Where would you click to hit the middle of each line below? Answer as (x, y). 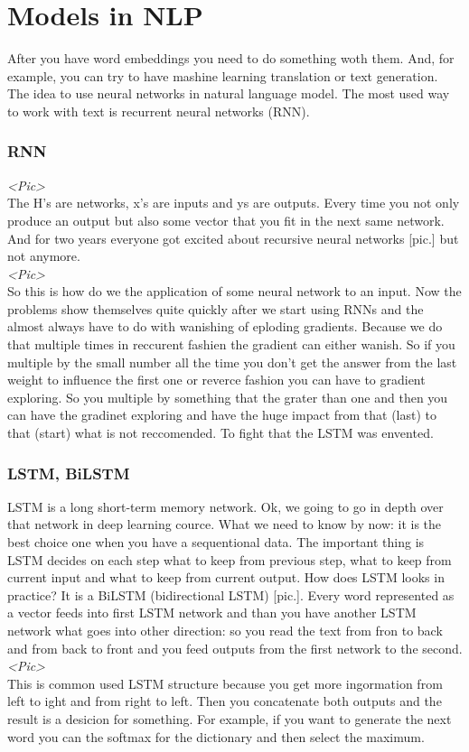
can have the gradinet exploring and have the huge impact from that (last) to (222, 415)
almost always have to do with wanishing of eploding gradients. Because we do (225, 326)
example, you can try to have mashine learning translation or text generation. (223, 75)
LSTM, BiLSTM (69, 473)
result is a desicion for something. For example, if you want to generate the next (230, 718)
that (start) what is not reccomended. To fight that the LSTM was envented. (220, 433)
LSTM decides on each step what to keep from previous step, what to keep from (230, 559)
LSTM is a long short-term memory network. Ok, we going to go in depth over (225, 506)
